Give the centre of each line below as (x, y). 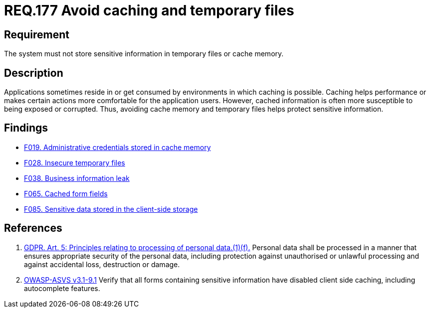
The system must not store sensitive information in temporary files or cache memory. (144, 54)
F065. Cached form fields (66, 193)
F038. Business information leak (77, 178)
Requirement (37, 34)
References (33, 228)
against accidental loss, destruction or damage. (102, 264)
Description (34, 73)
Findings (26, 128)
